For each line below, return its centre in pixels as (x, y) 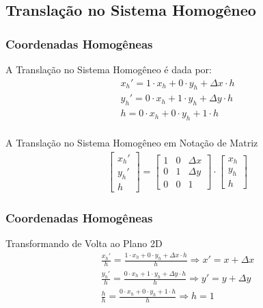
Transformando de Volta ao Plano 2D (84, 243)
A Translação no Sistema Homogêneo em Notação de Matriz (132, 143)
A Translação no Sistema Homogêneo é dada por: (109, 69)
